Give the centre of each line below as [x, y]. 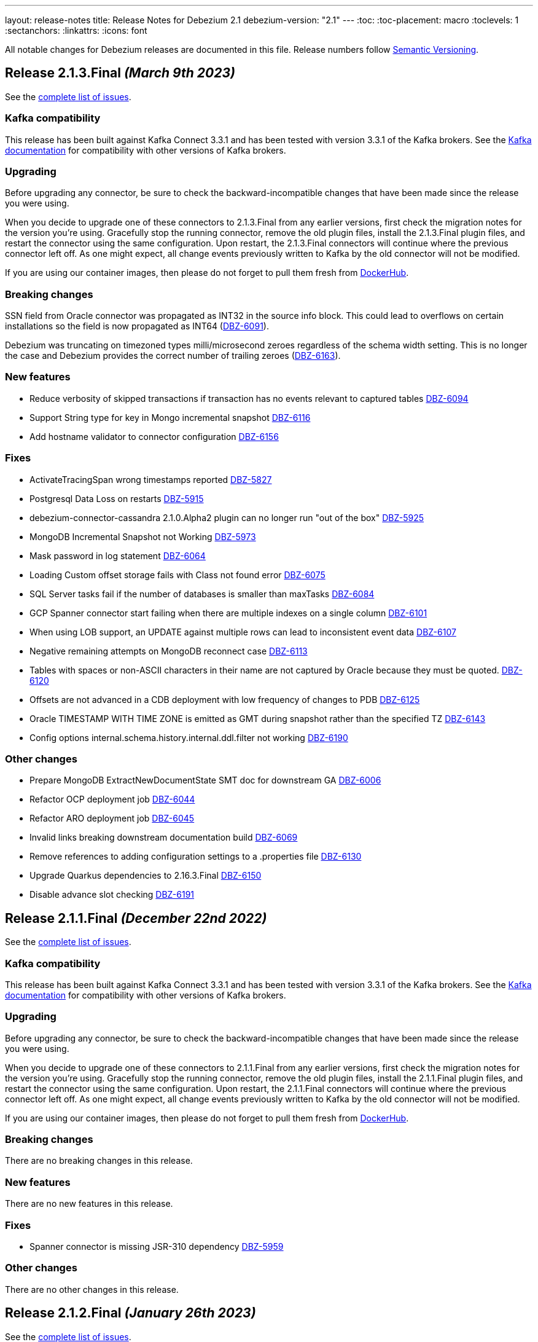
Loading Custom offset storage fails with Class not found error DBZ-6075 [177, 575]
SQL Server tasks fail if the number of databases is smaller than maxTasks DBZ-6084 [202, 594]
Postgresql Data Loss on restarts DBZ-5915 [117, 498]
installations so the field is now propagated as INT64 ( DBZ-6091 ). [137, 326]
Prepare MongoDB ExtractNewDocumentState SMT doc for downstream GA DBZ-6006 [205, 780]
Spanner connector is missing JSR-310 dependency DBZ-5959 [157, 1246]
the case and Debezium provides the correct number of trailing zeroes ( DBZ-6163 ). [173, 356]
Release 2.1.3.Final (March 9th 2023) [120, 73]
